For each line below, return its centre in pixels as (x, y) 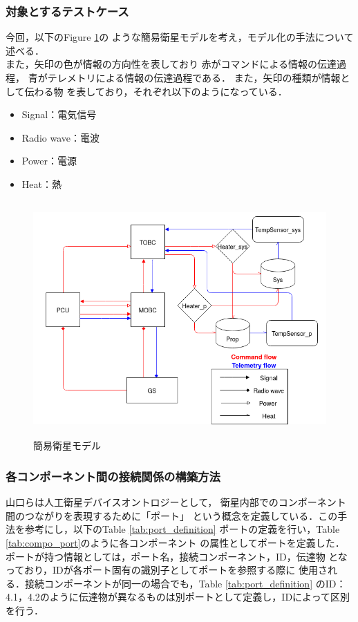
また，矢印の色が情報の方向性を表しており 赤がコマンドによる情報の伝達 (171, 64)
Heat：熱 (41, 183)
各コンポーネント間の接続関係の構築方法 (113, 476)
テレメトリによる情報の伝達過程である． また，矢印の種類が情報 (194, 77)
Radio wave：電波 (60, 137)
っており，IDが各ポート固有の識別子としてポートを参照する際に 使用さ (167, 570)
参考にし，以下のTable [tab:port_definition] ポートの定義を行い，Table (182, 529)
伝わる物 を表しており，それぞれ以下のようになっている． (156, 91)
